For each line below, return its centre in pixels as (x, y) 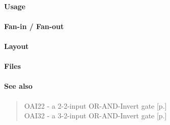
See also (18, 86)
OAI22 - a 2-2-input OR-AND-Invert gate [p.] (95, 105)
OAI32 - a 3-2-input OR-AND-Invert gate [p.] (95, 116)
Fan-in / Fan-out (34, 26)
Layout (17, 46)
